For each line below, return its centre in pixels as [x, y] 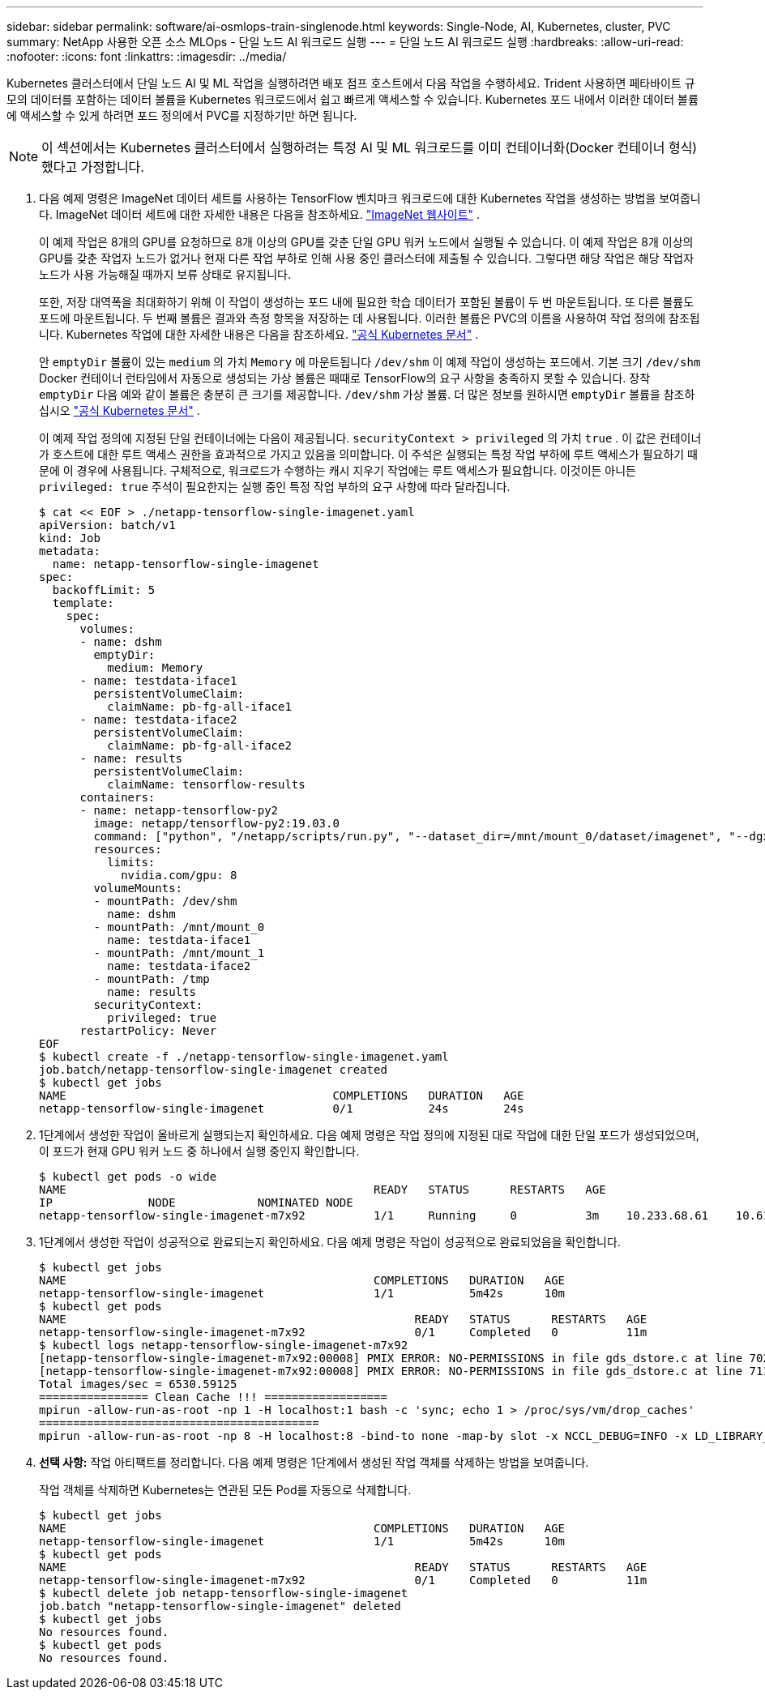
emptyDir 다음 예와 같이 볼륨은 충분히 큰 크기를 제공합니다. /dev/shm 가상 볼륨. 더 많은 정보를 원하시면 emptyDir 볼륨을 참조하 [367, 394]
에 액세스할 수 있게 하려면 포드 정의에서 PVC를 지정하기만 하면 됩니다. [182, 115]
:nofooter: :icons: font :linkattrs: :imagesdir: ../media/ [147, 56]
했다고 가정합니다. [93, 167]
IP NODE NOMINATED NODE [196, 1203]
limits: [131, 862]
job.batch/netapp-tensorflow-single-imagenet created [213, 1070]
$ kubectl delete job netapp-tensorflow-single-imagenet [224, 1593]
